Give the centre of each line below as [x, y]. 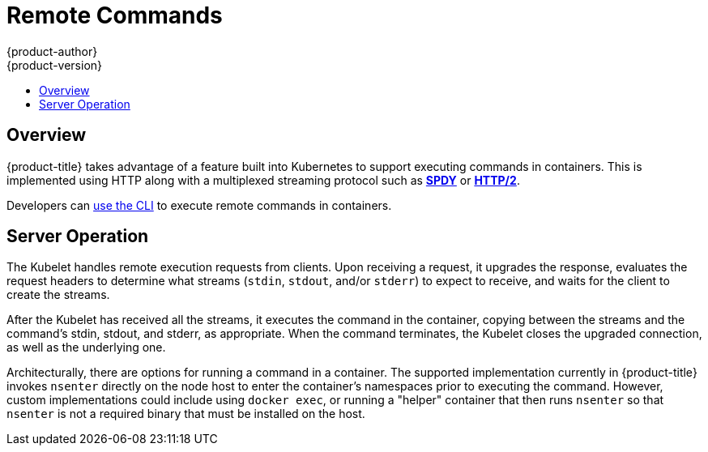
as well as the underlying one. [86, 348]
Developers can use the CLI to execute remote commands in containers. [199, 205]
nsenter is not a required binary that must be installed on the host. [186, 414]
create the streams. [58, 295]
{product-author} [52, 51]
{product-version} [55, 65]
